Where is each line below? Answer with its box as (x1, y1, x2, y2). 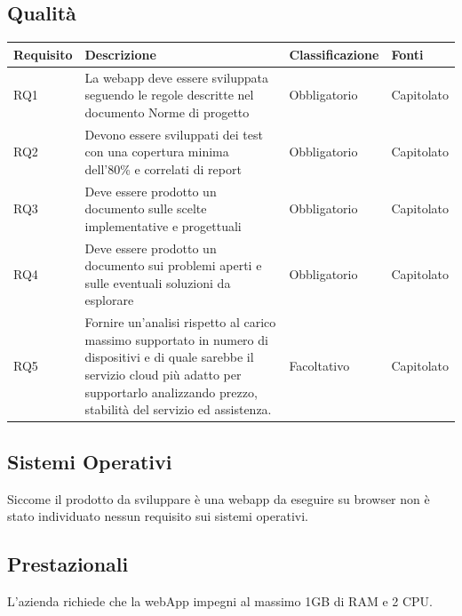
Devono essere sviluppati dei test (84, 124, 263, 143)
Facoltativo (289, 356, 350, 375)
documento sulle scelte (84, 199, 207, 218)
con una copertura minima (84, 142, 229, 161)
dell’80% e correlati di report (84, 159, 242, 178)
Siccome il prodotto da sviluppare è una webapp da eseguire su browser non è (7, 489, 430, 508)
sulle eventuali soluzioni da (84, 273, 231, 292)
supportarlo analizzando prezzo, (84, 382, 258, 401)
